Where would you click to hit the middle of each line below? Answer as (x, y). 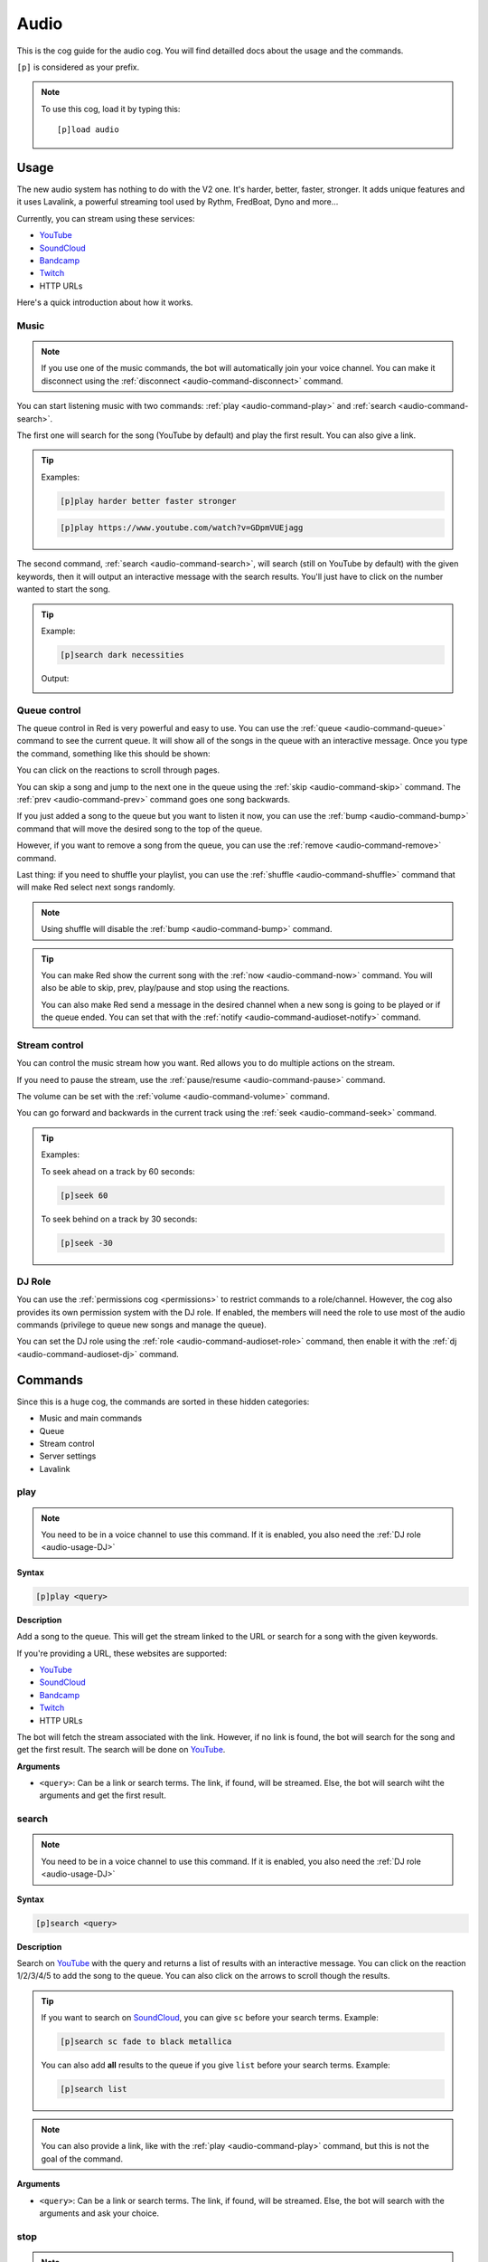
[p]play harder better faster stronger (148, 501)
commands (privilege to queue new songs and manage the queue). (141, 1325)
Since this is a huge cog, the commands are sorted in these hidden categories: (163, 1402)
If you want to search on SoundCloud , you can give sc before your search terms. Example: (210, 2018)
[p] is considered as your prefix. (78, 67)
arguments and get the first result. (103, 1795)
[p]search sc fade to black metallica (146, 2042)
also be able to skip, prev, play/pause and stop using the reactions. (165, 988)
